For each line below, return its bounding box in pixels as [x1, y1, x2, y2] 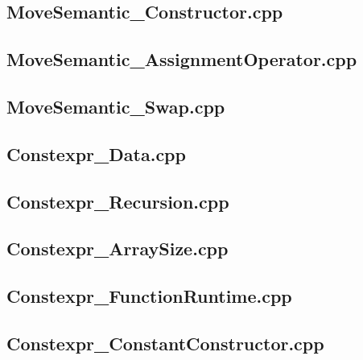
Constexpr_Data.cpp [6, 141, 186, 166]
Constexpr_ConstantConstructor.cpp [6, 330, 324, 355]
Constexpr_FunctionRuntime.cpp [6, 283, 292, 308]
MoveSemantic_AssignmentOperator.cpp [6, 47, 357, 72]
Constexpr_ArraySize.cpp [6, 236, 229, 261]
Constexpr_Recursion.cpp [6, 188, 229, 213]
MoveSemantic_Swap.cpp [6, 93, 225, 118]
